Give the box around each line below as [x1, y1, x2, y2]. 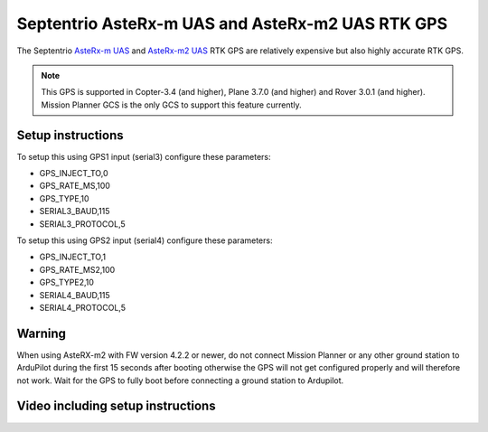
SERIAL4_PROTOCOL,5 [39, 302, 127, 313]
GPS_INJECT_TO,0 [39, 168, 108, 179]
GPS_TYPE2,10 [39, 277, 95, 288]
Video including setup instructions [16, 399, 216, 414]
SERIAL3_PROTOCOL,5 [39, 218, 126, 230]
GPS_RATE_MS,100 [39, 181, 110, 192]
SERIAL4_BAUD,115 [39, 289, 110, 300]
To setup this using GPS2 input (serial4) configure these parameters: [16, 235, 273, 246]
